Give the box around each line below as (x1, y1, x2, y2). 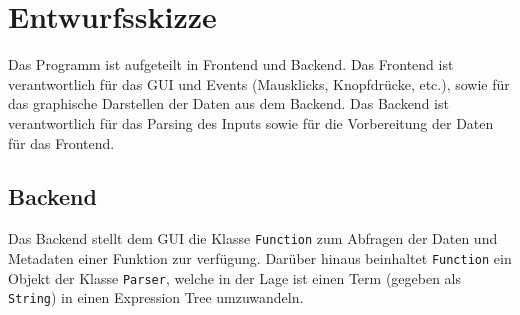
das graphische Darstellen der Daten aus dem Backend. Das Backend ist (8, 93, 449, 114)
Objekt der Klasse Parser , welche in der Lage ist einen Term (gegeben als (8, 267, 462, 288)
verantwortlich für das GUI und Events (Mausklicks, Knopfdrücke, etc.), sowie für (8, 73, 510, 94)
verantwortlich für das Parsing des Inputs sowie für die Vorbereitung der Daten (8, 112, 494, 133)
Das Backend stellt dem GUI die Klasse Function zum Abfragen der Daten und (8, 228, 498, 249)
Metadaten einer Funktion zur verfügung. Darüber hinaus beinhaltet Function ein (8, 247, 512, 268)
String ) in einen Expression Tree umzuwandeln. (8, 287, 304, 308)
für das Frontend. (8, 132, 115, 153)
